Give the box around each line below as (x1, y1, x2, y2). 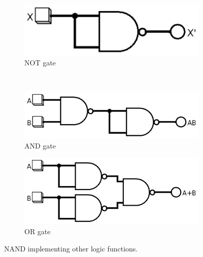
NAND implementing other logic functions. (4, 243, 138, 253)
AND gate (24, 140, 56, 151)
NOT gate (24, 57, 56, 67)
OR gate (24, 226, 51, 236)
